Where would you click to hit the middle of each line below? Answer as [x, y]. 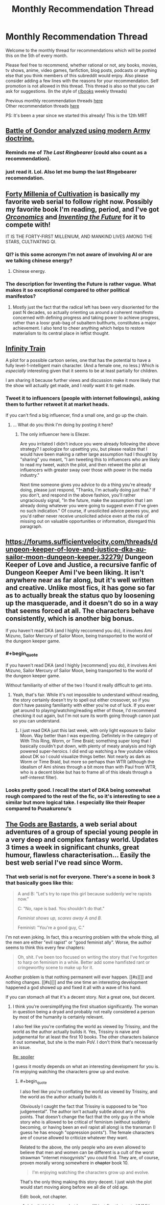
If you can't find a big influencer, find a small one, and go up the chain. [77, 415]
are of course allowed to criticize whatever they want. [74, 1138]
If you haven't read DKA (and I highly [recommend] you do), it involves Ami [81, 665]
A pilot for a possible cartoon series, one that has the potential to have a [78, 360]
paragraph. [31, 526]
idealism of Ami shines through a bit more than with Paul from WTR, [88, 767]
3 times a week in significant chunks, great [72, 847]
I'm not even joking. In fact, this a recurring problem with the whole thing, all [82, 937]
